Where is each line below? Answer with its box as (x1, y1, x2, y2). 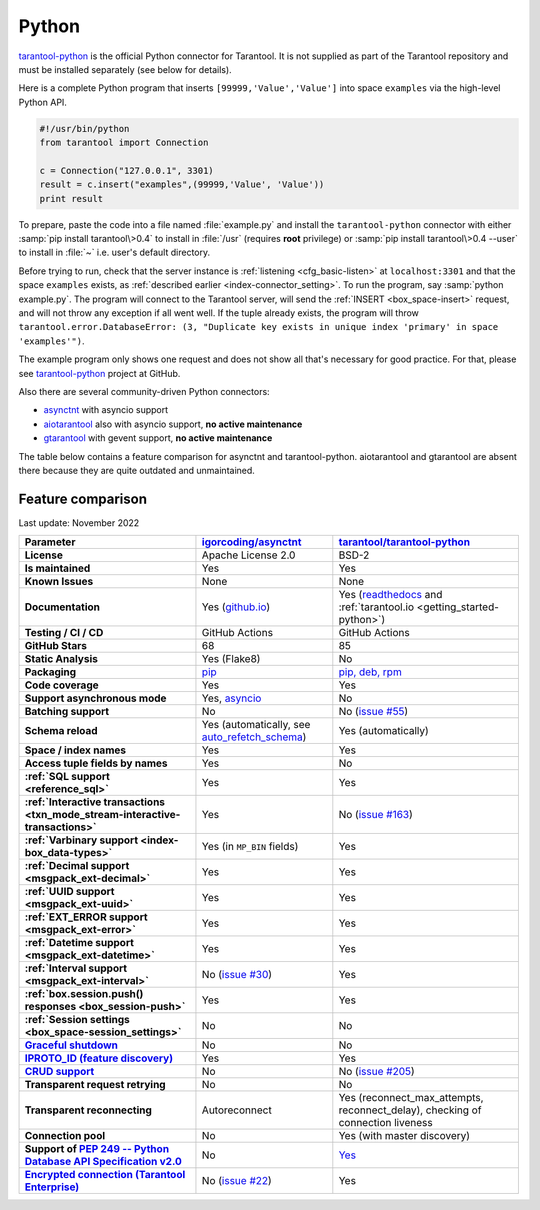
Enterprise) (24, 1180, 80, 1194)
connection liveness (338, 1116, 434, 1130)
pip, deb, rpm (338, 665, 402, 679)
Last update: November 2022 (18, 516, 140, 529)
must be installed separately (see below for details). (18, 63, 232, 75)
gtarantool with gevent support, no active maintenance (43, 432, 273, 444)
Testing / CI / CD (24, 626, 104, 640)
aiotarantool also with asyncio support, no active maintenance (43, 418, 303, 430)
